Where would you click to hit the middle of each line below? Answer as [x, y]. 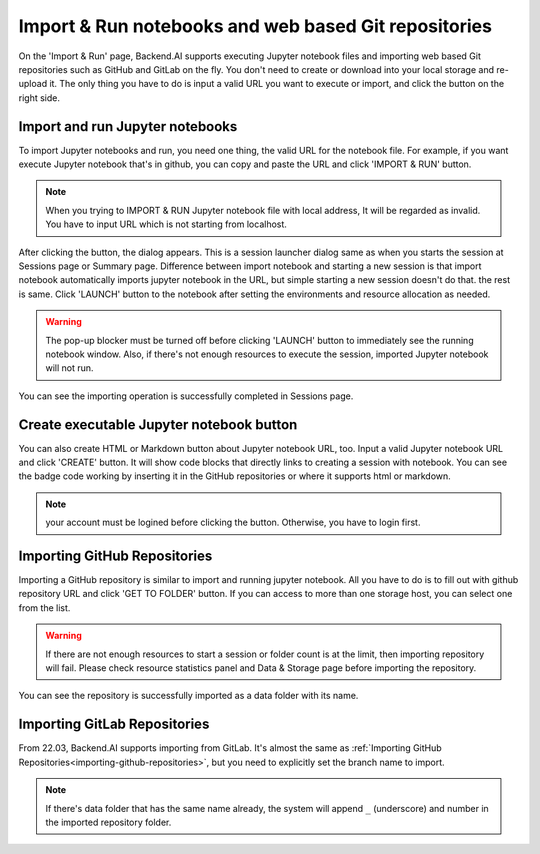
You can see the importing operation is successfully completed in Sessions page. [186, 396]
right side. [39, 97]
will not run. [69, 368]
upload [33, 84]
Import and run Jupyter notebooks [128, 126]
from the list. [44, 607]
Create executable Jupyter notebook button [158, 424]
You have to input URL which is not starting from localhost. [166, 224]
